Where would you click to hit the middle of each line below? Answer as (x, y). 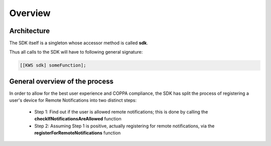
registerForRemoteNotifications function (78, 132)
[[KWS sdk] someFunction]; (53, 65)
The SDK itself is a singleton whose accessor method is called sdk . (79, 43)
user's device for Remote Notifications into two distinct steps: (73, 100)
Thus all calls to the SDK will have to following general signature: (76, 52)
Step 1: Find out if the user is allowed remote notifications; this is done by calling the (121, 112)
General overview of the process (61, 81)
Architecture (30, 31)
